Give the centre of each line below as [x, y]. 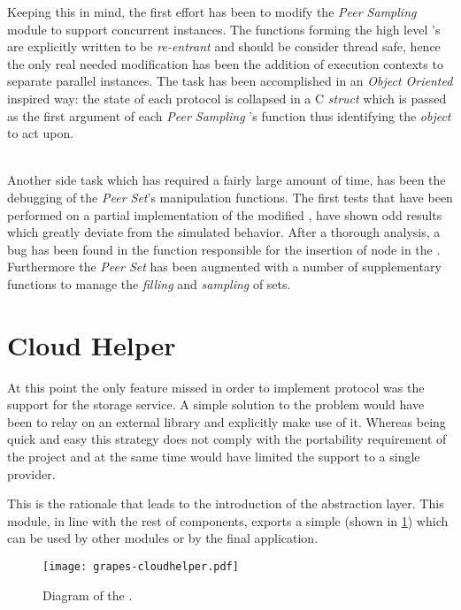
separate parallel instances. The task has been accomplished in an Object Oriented [230, 81]
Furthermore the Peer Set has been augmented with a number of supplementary [224, 267]
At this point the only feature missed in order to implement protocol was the [216, 387]
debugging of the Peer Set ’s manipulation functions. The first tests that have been [230, 197]
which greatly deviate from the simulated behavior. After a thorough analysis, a [224, 232]
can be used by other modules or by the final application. [163, 538]
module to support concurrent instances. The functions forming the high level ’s [224, 29]
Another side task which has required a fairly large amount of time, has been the [227, 180]
